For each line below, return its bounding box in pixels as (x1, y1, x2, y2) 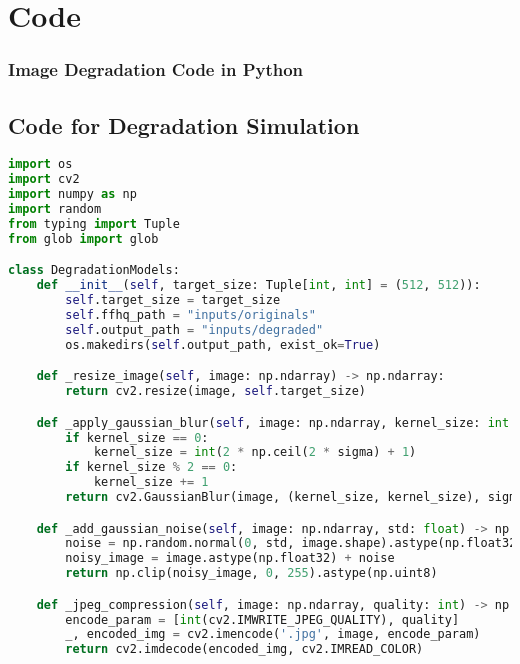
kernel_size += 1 (93, 475, 209, 490)
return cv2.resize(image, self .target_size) (65, 384, 366, 399)
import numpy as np (8, 187, 137, 202)
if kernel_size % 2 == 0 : (65, 460, 238, 475)
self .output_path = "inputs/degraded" (65, 322, 324, 337)
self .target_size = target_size (65, 293, 281, 308)
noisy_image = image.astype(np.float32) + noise (65, 551, 395, 566)
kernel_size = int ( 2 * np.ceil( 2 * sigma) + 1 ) (93, 445, 417, 460)
